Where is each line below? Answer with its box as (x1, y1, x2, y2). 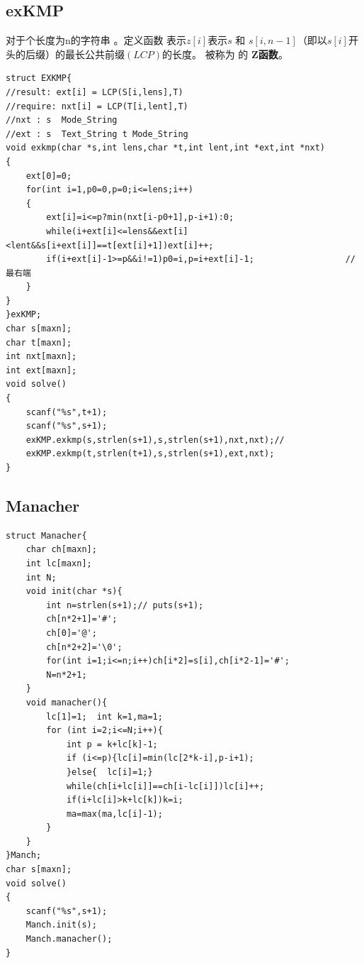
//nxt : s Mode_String (6, 115, 118, 126)
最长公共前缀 (64, 46, 125, 61)
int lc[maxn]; (25, 558, 92, 568)
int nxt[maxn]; (6, 351, 77, 362)
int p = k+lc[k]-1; (66, 739, 158, 749)
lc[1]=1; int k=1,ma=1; (46, 711, 163, 722)
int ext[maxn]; (6, 365, 77, 375)
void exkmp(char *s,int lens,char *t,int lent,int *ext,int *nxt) (6, 143, 326, 153)
